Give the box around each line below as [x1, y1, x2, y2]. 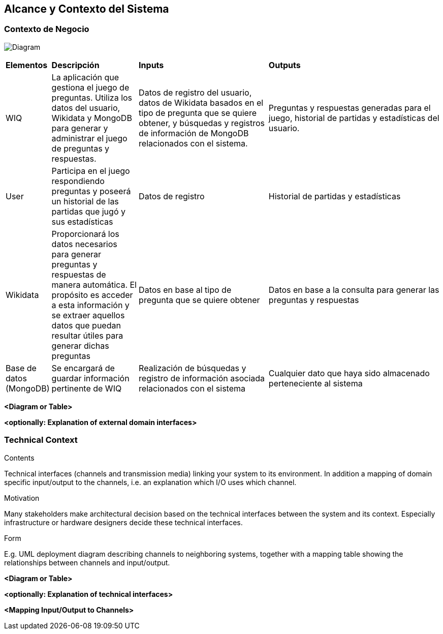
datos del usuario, [51, 102, 120, 113]
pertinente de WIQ [51, 383, 122, 394]
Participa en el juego [51, 165, 130, 176]
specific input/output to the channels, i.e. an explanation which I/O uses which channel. [4, 477, 297, 487]
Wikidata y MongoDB [51, 112, 132, 123]
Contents [4, 453, 35, 462]
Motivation [4, 493, 40, 502]
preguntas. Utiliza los [51, 92, 133, 103]
